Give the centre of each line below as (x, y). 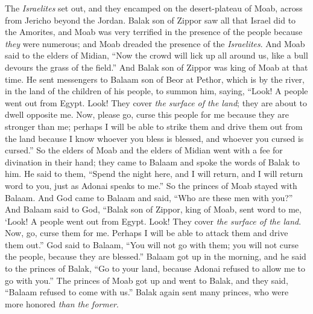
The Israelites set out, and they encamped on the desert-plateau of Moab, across (154, 8)
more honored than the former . (62, 303)
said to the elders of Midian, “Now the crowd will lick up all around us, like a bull (156, 55)
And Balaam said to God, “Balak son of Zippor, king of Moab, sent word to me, (153, 209)
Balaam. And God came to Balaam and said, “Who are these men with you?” (149, 197)
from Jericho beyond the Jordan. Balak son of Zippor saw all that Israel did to (150, 20)
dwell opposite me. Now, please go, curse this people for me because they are (147, 114)
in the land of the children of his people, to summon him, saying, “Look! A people (156, 91)
